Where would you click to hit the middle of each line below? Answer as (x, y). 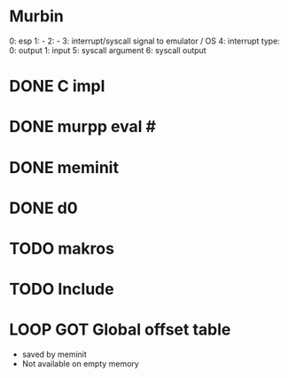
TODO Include (62, 289)
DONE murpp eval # (83, 127)
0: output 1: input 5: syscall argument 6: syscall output (108, 50)
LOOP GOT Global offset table (120, 330)
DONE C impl (57, 87)
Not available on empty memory (80, 364)
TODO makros (62, 248)
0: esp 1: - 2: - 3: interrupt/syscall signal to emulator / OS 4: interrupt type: (145, 41)
